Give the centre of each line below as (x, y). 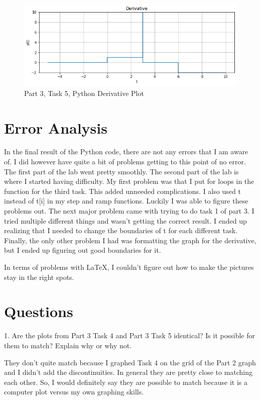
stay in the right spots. (39, 277)
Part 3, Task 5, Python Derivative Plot (84, 93)
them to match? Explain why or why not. (68, 345)
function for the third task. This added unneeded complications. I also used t (122, 191)
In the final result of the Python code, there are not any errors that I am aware (126, 152)
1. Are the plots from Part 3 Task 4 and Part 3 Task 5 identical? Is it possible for (129, 335)
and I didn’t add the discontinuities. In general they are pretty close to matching (128, 372)
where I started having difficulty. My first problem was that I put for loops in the (129, 181)
